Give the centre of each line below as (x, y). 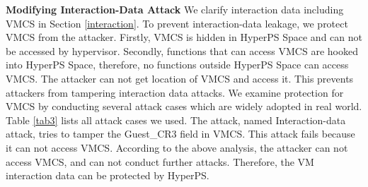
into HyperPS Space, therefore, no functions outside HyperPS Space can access (177, 65)
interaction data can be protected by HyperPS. (108, 175)
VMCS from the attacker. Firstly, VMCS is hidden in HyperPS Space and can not (184, 37)
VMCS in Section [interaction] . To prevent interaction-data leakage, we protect (177, 23)
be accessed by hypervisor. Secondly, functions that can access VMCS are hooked (182, 50)
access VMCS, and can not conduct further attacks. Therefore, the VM (160, 161)
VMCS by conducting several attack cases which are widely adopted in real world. (184, 106)
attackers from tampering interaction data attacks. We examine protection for (175, 92)
